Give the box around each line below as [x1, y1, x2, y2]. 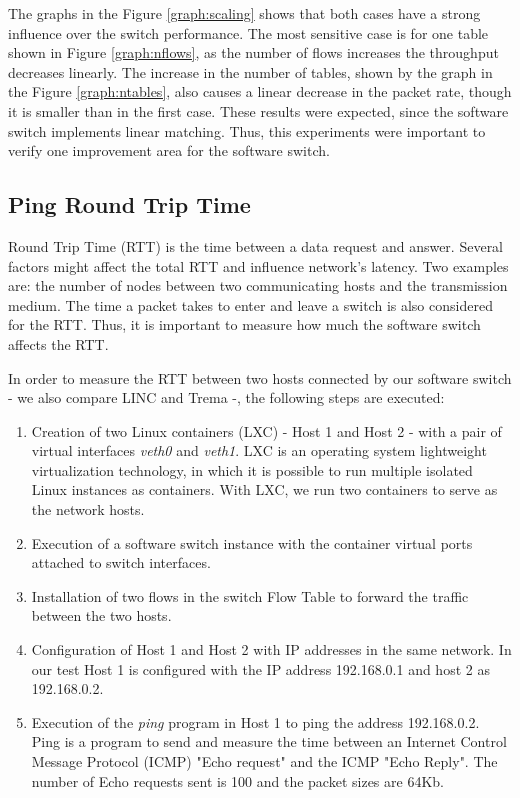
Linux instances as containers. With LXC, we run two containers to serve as [31, 479, 498, 500]
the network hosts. [31, 499, 145, 520]
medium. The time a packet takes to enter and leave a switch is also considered [8, 294, 493, 315]
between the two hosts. [31, 605, 172, 626]
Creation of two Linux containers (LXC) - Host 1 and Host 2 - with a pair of [31, 420, 502, 441]
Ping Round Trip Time [8, 189, 251, 220]
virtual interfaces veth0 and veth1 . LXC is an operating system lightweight [31, 440, 487, 461]
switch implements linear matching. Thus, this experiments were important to [8, 120, 486, 141]
